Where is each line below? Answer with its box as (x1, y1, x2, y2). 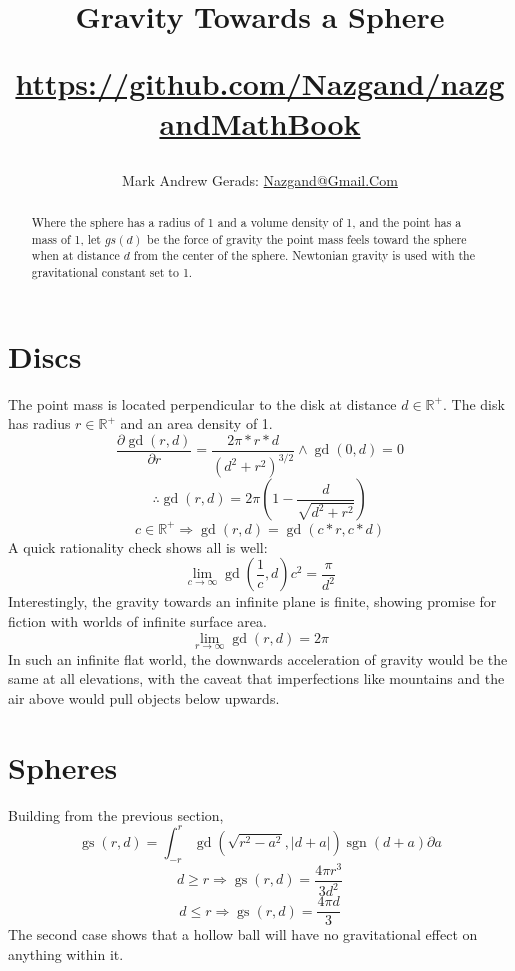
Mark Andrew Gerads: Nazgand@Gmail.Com (122, 169, 398, 190)
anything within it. (8, 943, 124, 964)
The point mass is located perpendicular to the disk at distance (8, 393, 397, 414)
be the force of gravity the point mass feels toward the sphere (147, 230, 467, 247)
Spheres (8, 746, 118, 787)
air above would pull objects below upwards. (8, 687, 280, 708)
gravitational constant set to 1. (31, 264, 193, 281)
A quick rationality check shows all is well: (8, 536, 268, 557)
